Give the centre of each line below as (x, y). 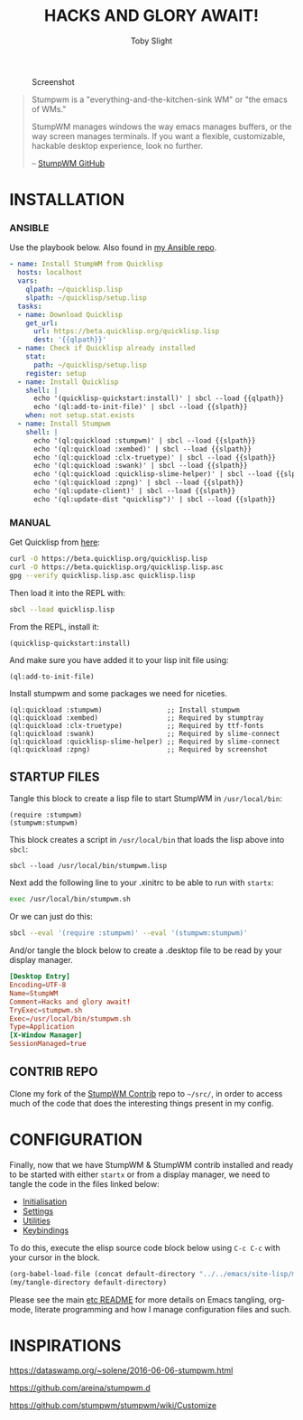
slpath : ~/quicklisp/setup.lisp (86, 298)
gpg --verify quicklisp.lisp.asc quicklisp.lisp (102, 575)
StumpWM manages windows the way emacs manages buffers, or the (161, 126)
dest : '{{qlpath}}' (69, 340)
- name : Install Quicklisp (68, 382)
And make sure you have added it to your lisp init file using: (119, 659)
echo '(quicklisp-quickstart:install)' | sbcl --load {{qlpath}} (158, 398)
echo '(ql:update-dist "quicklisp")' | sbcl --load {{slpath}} (155, 499)
